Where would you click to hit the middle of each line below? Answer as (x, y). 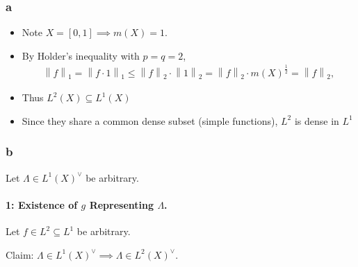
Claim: (20, 254)
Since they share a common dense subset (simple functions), (150, 120)
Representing (122, 204)
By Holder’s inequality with (81, 55)
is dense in (317, 120)
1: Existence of (42, 204)
